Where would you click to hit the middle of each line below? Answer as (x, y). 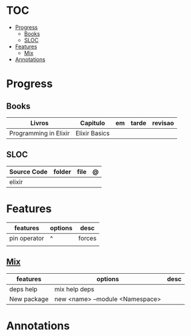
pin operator (27, 238)
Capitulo (93, 123)
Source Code (28, 172)
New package (29, 299)
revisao (163, 123)
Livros (39, 123)
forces (87, 238)
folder (62, 172)
